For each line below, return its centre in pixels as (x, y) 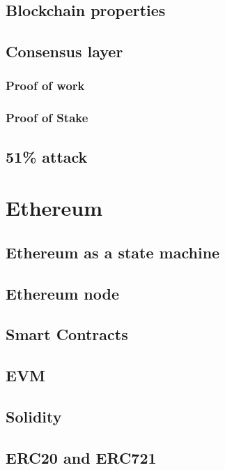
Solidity (34, 416)
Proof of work (45, 86)
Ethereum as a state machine (113, 252)
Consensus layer (64, 51)
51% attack (47, 156)
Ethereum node (63, 293)
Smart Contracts (67, 334)
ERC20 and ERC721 (81, 457)
